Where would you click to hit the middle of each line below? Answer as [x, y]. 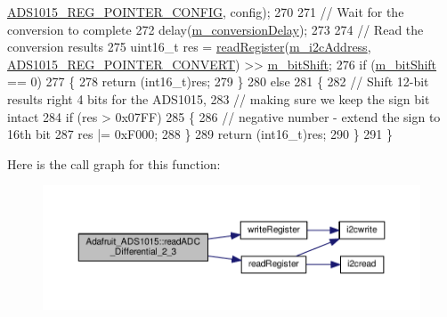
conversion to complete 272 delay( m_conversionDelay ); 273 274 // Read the [215, 29]
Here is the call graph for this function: [114, 163]
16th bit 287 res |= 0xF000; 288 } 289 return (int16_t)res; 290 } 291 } [200, 134]
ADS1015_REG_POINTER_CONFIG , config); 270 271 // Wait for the [206, 12]
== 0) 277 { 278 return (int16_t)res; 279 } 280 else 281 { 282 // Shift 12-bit [218, 81]
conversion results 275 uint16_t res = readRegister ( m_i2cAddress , [189, 47]
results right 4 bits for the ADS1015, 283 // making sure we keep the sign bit [219, 98]
